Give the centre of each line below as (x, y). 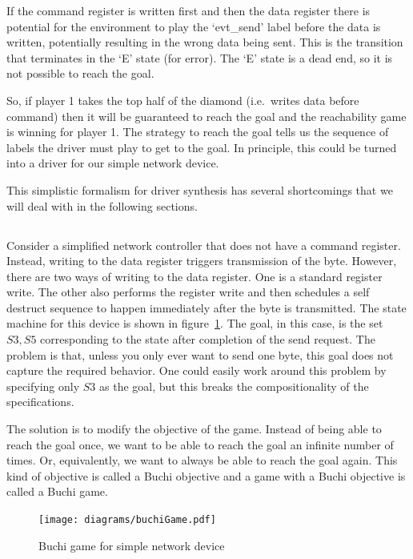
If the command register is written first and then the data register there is (188, 10)
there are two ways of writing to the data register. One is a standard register (194, 276)
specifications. (40, 402)
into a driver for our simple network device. (113, 163)
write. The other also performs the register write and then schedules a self (188, 292)
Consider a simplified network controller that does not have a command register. (204, 245)
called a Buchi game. (57, 491)
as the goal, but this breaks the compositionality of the (234, 386)
